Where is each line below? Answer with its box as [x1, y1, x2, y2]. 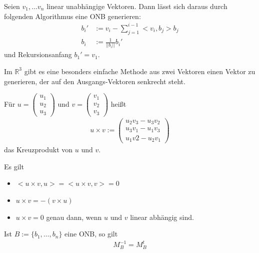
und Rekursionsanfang [4, 49, 72, 60]
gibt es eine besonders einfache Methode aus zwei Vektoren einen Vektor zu [24, 66, 255, 76]
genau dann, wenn [46, 211, 102, 222]
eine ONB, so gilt [64, 228, 118, 239]
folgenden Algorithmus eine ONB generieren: [4, 11, 141, 21]
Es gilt [4, 161, 24, 171]
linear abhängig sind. [130, 211, 194, 222]
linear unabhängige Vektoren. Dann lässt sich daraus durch [46, 1, 227, 11]
